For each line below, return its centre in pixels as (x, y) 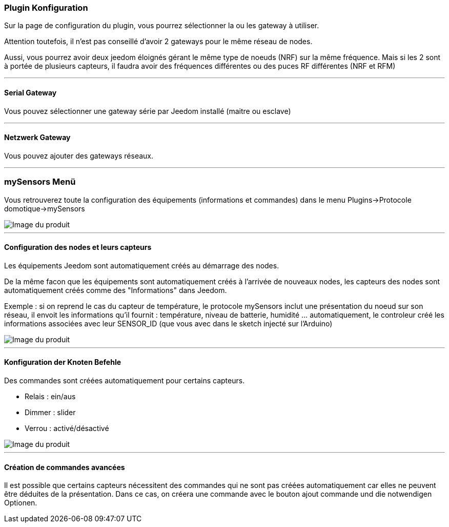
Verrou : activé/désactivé (67, 428)
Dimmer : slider (50, 412)
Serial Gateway (30, 92)
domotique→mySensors (45, 208)
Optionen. (21, 503)
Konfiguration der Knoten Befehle (63, 362)
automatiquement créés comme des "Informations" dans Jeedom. (116, 290)
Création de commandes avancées (65, 467)
